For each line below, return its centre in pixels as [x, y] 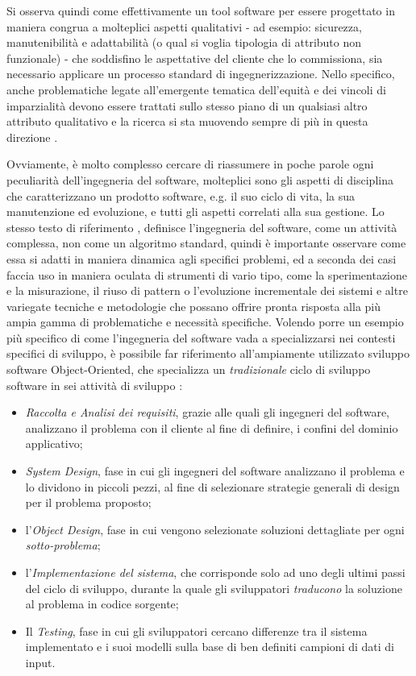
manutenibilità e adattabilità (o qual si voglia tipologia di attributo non [184, 42]
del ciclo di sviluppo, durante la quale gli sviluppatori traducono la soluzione [214, 588]
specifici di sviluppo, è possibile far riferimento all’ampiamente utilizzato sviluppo [208, 353]
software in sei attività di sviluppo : [95, 385]
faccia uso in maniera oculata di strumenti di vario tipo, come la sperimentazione [207, 274]
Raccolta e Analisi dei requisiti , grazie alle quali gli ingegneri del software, [207, 412]
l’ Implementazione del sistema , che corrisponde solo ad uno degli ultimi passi [215, 572]
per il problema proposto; [88, 502]
